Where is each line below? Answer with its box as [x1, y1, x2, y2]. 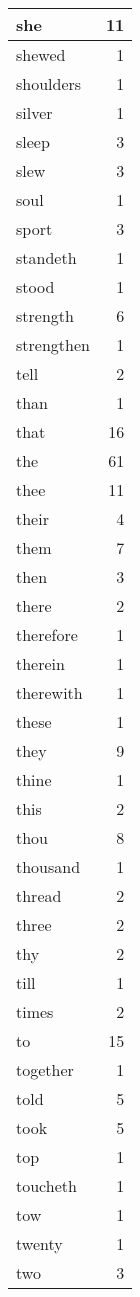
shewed [16, 43, 66, 66]
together [16, 1058, 74, 1081]
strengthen [16, 333, 90, 356]
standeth [16, 246, 77, 269]
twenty [16, 1232, 63, 1255]
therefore [16, 623, 78, 646]
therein [16, 652, 65, 675]
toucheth [16, 1174, 77, 1197]
